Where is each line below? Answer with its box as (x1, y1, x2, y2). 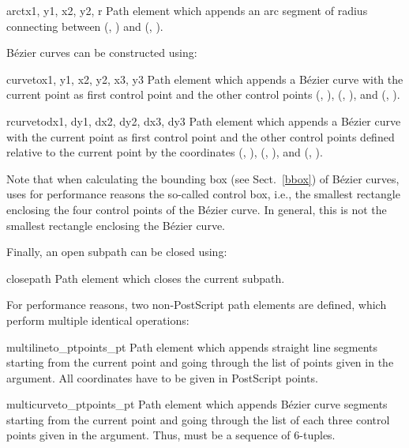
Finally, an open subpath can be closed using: (6, 243, 227, 260)
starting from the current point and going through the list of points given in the (6, 354, 394, 371)
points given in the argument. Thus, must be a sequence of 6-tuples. (6, 427, 336, 443)
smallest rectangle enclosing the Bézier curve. (6, 216, 225, 233)
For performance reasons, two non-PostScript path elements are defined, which (6, 296, 387, 313)
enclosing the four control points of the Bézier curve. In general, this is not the (6, 201, 387, 217)
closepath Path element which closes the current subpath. (6, 269, 285, 286)
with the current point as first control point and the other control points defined (6, 128, 395, 145)
